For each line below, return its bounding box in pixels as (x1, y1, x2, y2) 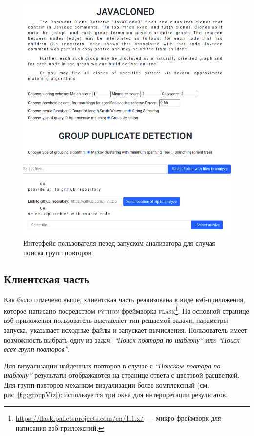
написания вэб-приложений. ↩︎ (15, 422, 104, 433)
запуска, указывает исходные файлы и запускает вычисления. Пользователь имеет (4, 324, 247, 335)
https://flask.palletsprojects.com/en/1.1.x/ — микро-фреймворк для (15, 413, 221, 423)
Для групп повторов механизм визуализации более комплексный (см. (4, 379, 209, 390)
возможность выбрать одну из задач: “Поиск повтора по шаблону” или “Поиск (4, 334, 240, 344)
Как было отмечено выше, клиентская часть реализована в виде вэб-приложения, (4, 294, 245, 304)
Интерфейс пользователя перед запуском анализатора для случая (23, 238, 215, 248)
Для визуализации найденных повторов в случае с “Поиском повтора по (4, 360, 221, 370)
